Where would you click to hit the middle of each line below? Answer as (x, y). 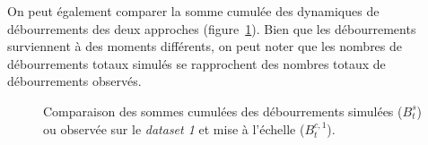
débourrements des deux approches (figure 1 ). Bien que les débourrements (212, 28)
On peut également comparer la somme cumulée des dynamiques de (193, 11)
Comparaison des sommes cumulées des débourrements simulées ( (223, 111)
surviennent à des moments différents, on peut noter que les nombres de (205, 46)
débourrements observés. (74, 81)
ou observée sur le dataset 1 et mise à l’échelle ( (174, 128)
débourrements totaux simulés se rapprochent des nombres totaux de (197, 63)
